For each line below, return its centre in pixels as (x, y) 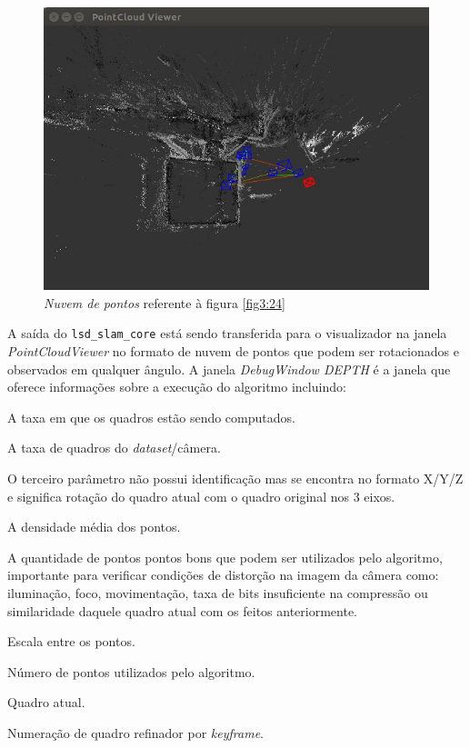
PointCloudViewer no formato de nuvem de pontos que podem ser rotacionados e (233, 351)
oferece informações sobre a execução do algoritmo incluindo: (177, 387)
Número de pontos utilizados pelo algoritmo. (131, 671)
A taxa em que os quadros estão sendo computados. (151, 417)
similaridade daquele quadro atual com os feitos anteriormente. (182, 610)
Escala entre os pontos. (71, 641)
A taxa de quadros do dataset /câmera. (114, 448)
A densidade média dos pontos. (94, 527)
